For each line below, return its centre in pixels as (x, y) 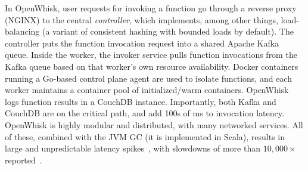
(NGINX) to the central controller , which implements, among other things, (141, 19)
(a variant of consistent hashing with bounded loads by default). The (168, 31)
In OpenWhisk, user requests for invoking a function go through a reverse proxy (151, 8)
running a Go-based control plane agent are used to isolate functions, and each (148, 78)
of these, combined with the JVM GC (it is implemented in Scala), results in (145, 136)
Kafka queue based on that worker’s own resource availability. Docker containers (152, 66)
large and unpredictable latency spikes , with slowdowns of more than (133, 148)
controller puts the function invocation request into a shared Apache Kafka (142, 43)
